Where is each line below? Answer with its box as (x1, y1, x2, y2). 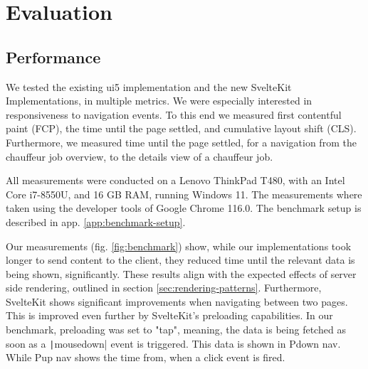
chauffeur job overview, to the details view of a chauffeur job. (6, 149, 273, 164)
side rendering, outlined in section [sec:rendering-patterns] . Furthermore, (6, 280, 322, 295)
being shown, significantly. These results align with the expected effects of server (6, 266, 357, 281)
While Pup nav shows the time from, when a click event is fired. (6, 350, 285, 365)
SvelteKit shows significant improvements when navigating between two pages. (6, 294, 348, 309)
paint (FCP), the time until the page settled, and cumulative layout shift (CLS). (6, 121, 357, 136)
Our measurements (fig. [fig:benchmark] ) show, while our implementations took (6, 238, 352, 253)
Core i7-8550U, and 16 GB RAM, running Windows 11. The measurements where (6, 186, 362, 201)
